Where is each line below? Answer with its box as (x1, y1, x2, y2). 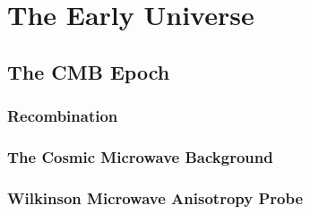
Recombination (7, 105, 118, 127)
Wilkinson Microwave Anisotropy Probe (7, 186, 304, 209)
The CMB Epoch (7, 57, 170, 85)
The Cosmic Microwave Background (7, 145, 273, 167)
